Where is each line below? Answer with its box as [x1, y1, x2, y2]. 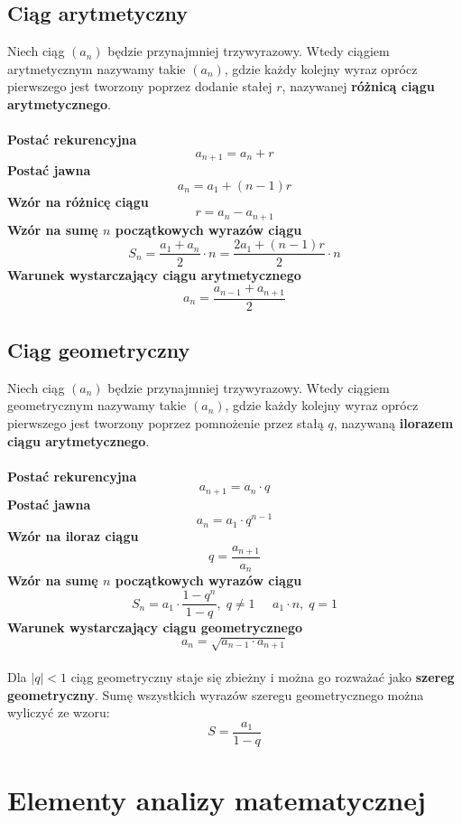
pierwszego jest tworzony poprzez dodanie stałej [7, 77, 273, 96]
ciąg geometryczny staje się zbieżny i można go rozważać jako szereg [70, 667, 455, 686]
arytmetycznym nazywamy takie [7, 59, 186, 78]
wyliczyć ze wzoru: [7, 703, 110, 722]
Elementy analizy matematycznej [7, 781, 426, 818]
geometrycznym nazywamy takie [7, 396, 187, 415]
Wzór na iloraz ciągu [7, 526, 139, 545]
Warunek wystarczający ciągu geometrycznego [7, 618, 303, 637]
